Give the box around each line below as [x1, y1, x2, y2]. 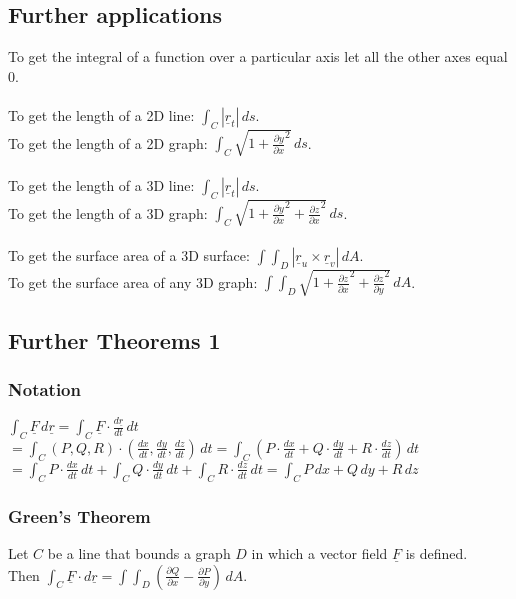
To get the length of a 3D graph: [8, 202, 208, 223]
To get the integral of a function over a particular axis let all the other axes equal [8, 46, 508, 67]
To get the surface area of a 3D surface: [8, 244, 250, 265]
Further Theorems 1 [8, 324, 221, 355]
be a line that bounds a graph [47, 543, 231, 563]
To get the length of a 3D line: [8, 174, 195, 195]
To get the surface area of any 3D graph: [8, 271, 258, 292]
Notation [8, 376, 81, 401]
